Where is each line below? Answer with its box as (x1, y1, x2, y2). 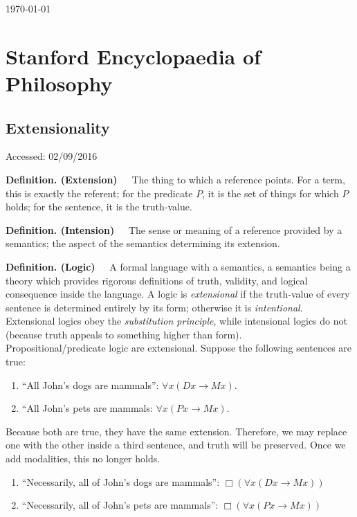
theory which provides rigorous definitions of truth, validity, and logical (6, 273, 308, 287)
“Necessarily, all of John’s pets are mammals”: (21, 498, 219, 512)
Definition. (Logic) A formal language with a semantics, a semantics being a (6, 259, 351, 273)
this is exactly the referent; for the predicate (6, 185, 193, 200)
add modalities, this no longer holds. (6, 451, 161, 466)
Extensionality (6, 116, 110, 138)
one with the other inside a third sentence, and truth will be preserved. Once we (6, 437, 346, 452)
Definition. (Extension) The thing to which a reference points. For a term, (6, 172, 345, 186)
